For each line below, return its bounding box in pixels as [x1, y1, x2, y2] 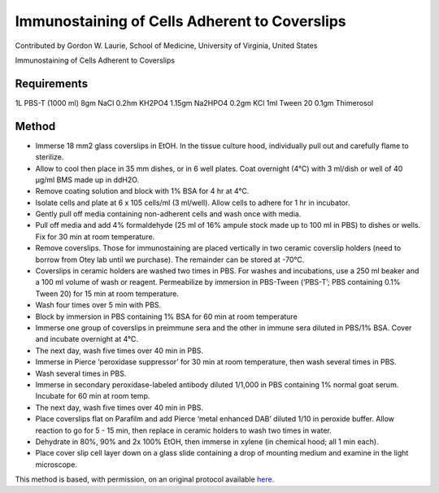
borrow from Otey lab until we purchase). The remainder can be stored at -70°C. [35, 255, 305, 264]
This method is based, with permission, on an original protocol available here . [15, 474, 275, 484]
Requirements [15, 76, 89, 90]
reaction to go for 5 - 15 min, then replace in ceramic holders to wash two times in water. [35, 425, 333, 435]
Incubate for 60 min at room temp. [35, 391, 150, 401]
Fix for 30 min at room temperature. [35, 232, 155, 242]
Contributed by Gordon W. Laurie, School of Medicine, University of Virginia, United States [15, 41, 318, 50]
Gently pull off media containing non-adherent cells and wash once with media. [35, 209, 302, 219]
